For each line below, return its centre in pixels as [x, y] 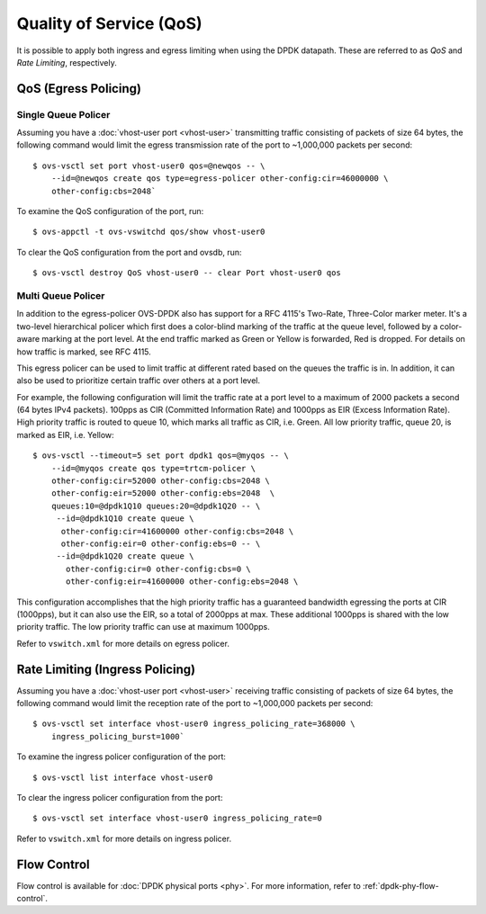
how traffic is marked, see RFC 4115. [84, 352]
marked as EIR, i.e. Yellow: [65, 435]
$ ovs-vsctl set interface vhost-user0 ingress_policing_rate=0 [178, 818]
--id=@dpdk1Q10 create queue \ [125, 519]
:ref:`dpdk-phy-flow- [401, 885]
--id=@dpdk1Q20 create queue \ [125, 556]
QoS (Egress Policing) [79, 89]
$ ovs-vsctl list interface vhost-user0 [123, 777]
